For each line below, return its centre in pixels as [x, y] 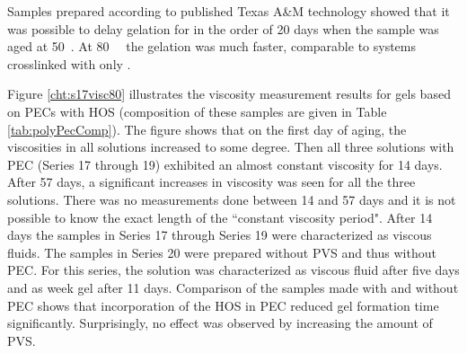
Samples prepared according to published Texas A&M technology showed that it [229, 11]
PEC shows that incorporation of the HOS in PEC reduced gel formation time [223, 305]
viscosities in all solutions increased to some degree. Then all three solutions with [231, 147]
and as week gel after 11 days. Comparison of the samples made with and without [233, 287]
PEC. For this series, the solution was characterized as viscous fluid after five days [233, 270]
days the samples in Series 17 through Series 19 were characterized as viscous [220, 235]
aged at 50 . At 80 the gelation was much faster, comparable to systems [211, 46]
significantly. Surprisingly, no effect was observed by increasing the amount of [220, 323]
